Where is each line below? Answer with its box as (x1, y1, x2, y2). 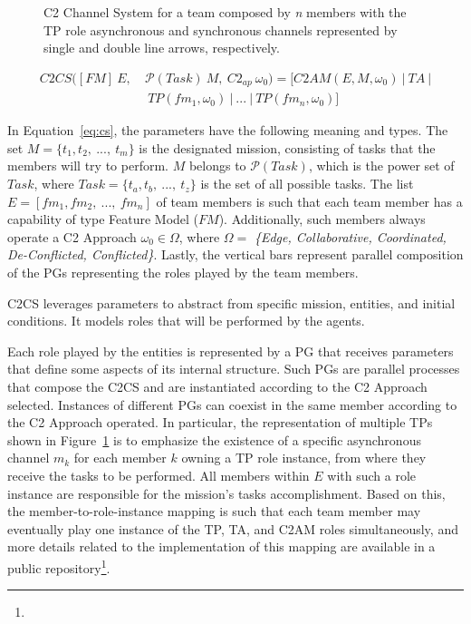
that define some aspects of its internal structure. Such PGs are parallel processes (7, 359, 460, 378)
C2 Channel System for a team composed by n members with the (43, 3, 407, 21)
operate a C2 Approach (7, 227, 137, 246)
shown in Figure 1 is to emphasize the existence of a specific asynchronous (7, 430, 421, 449)
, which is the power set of (308, 156, 455, 175)
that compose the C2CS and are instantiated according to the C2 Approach (7, 377, 428, 396)
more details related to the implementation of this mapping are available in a (7, 537, 436, 556)
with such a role (327, 465, 417, 484)
